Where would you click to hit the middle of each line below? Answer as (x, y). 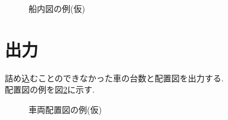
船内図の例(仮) (57, 8)
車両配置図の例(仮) (65, 109)
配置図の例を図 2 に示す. (50, 89)
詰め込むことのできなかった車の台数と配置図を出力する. (114, 78)
